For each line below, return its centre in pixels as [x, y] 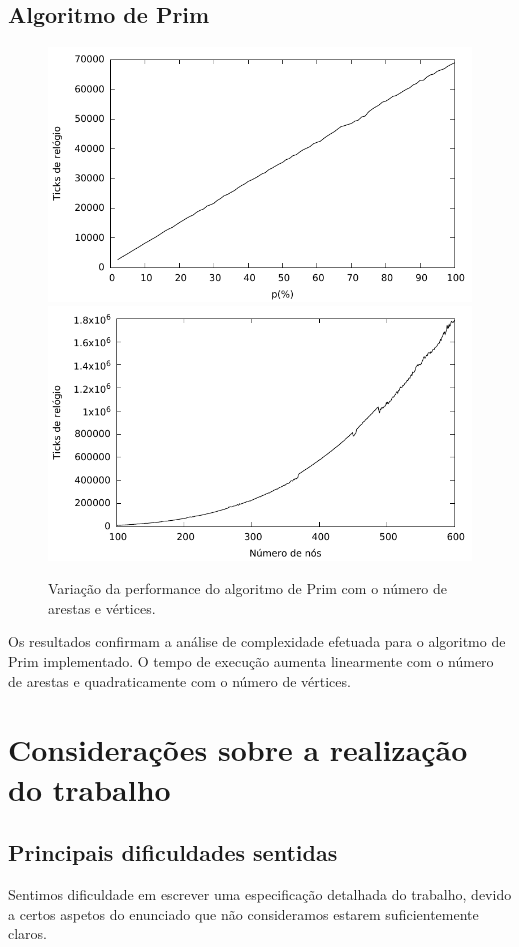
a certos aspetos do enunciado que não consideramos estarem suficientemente [243, 913]
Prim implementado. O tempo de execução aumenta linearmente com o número [251, 660]
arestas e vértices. [102, 607]
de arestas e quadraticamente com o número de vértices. [179, 680]
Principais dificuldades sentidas [173, 852]
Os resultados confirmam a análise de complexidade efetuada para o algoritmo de [257, 641]
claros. [28, 933]
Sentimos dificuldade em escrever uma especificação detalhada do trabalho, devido [260, 893]
